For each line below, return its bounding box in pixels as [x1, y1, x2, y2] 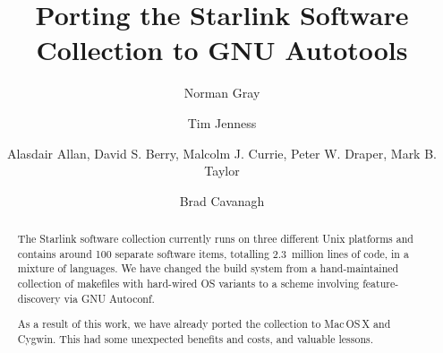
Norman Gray [183, 83, 260, 102]
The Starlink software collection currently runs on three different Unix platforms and [17, 231, 413, 246]
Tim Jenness [187, 113, 257, 132]
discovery [17, 290, 61, 306]
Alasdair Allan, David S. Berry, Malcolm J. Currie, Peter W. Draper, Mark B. [7, 143, 437, 162]
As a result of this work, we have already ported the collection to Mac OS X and [17, 316, 391, 331]
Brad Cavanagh [179, 191, 265, 210]
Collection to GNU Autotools [36, 31, 408, 68]
